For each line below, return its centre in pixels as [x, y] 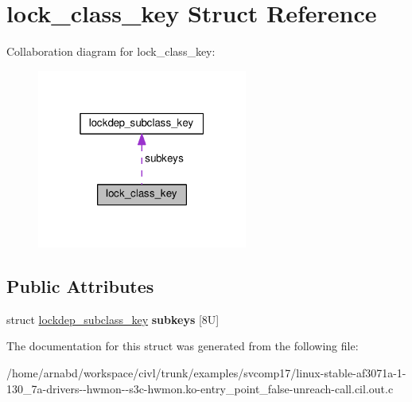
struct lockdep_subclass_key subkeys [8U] [113, 319]
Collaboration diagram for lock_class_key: [111, 51]
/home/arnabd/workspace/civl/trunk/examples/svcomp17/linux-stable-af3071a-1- [206, 373]
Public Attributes [80, 286]
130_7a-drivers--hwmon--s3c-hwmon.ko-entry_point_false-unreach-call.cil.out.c [200, 388]
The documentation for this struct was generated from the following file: [183, 346]
